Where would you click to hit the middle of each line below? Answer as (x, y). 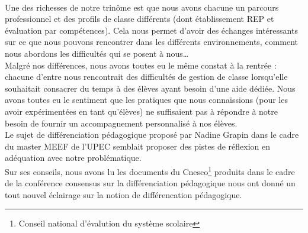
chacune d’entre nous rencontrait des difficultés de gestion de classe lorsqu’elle (146, 77)
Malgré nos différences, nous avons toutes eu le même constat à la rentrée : (141, 65)
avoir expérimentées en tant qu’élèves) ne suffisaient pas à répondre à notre (141, 111)
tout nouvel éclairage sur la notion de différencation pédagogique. (123, 194)
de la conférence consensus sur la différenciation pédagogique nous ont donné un (150, 183)
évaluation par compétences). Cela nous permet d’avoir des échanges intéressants (151, 30)
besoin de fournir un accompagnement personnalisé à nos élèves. (121, 123)
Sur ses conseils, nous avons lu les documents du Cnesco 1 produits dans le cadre (150, 170)
